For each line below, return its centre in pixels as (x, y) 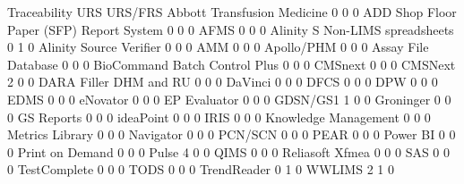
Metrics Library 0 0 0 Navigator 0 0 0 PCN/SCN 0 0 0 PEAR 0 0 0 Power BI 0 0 (232, 134)
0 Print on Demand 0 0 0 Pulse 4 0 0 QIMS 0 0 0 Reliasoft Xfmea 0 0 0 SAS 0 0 (229, 151)
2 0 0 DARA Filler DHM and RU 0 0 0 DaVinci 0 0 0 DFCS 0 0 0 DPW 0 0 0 (223, 82)
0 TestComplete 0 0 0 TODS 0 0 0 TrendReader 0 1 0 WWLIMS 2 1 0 (201, 169)
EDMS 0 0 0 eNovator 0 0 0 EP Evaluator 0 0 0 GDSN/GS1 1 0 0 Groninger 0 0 (229, 99)
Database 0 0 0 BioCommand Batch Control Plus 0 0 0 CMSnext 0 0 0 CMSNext (232, 64)
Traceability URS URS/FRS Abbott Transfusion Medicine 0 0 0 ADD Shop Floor (232, 12)
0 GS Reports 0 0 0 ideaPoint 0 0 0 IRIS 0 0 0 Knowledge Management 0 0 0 (219, 117)
